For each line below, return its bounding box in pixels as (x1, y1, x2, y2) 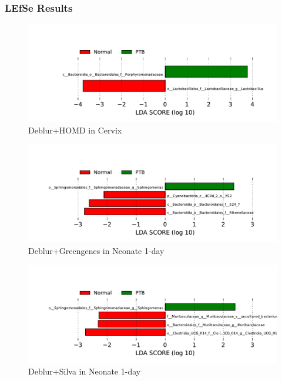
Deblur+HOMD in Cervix (28, 124, 122, 136)
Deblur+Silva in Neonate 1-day (28, 365, 141, 377)
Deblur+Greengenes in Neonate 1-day (28, 244, 164, 256)
